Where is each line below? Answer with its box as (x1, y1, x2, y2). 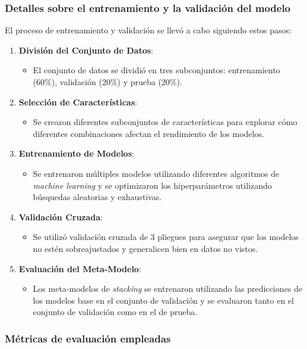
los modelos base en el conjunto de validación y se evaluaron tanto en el (33, 294, 294, 306)
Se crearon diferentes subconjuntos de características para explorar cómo (33, 116, 297, 128)
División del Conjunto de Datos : (18, 43, 153, 56)
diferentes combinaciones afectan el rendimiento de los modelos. (33, 127, 264, 139)
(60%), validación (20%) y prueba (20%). (33, 76, 182, 88)
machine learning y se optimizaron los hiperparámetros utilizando (33, 179, 272, 191)
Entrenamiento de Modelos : (18, 147, 134, 160)
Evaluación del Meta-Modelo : (18, 262, 141, 275)
